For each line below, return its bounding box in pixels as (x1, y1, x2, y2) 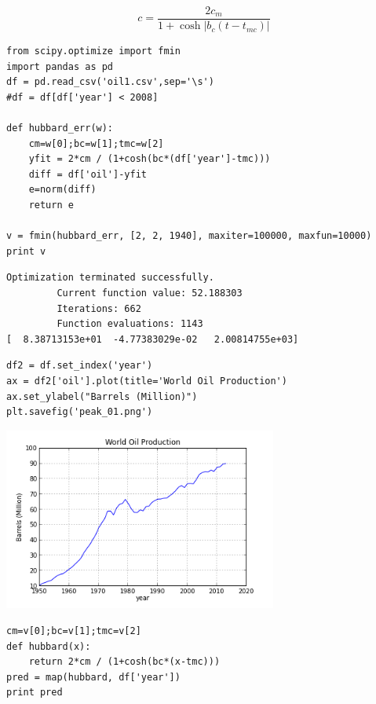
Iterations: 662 (57, 302, 141, 314)
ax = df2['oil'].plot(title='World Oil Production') (6, 375, 287, 387)
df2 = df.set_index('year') (6, 360, 153, 372)
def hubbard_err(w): (6, 123, 114, 134)
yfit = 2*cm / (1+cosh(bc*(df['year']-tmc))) (28, 153, 271, 165)
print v (6, 245, 46, 257)
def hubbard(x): (6, 640, 91, 652)
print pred (6, 687, 63, 698)
